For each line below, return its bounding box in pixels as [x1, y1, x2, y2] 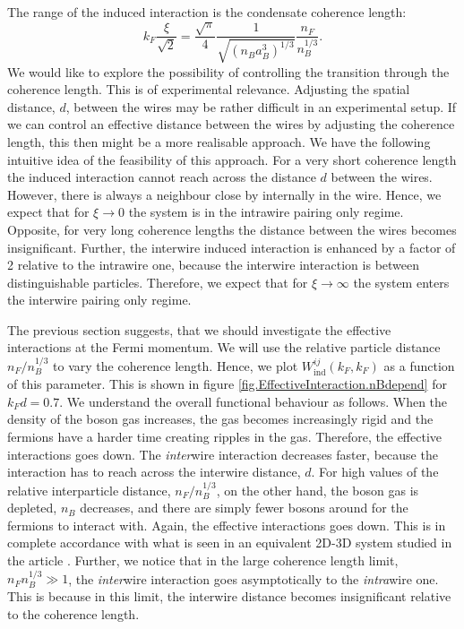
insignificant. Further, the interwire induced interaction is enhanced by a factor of [7, 237, 456, 256]
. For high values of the [311, 462, 439, 481]
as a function [383, 356, 455, 375]
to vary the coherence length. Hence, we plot [53, 356, 298, 375]
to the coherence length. [7, 604, 140, 623]
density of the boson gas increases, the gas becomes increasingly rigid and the [7, 409, 434, 428]
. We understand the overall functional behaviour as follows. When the [59, 392, 448, 410]
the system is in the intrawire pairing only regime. [128, 202, 404, 221]
